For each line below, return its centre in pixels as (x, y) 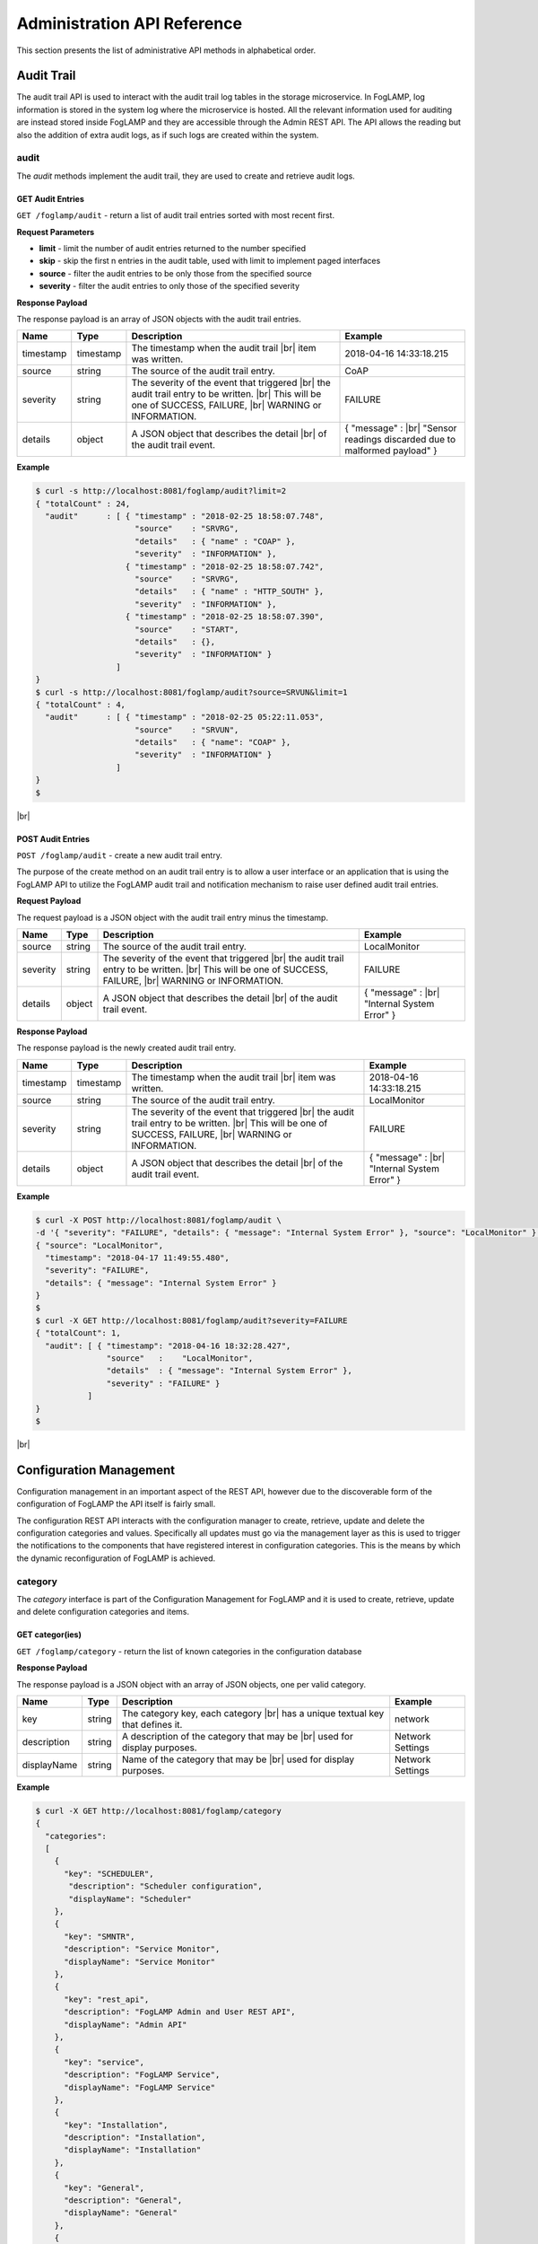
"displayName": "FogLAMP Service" (139, 2087)
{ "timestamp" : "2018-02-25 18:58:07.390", (225, 617)
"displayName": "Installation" (133, 2150)
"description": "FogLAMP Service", (142, 2075)
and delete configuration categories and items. (103, 1612)
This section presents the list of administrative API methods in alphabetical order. (166, 50)
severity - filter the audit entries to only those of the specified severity (169, 286)
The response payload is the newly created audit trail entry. (126, 1048)
